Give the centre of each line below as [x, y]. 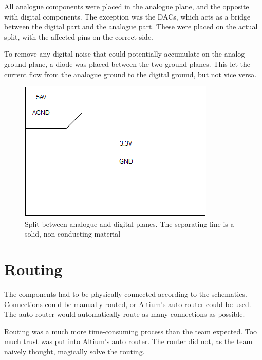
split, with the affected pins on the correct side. [79, 36]
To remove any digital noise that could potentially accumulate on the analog [125, 54]
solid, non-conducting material [73, 234]
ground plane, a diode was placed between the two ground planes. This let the [127, 64]
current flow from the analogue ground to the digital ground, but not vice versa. [130, 74]
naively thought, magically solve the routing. [74, 352]
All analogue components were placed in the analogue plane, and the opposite [127, 6]
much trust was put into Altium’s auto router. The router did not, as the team [128, 341]
